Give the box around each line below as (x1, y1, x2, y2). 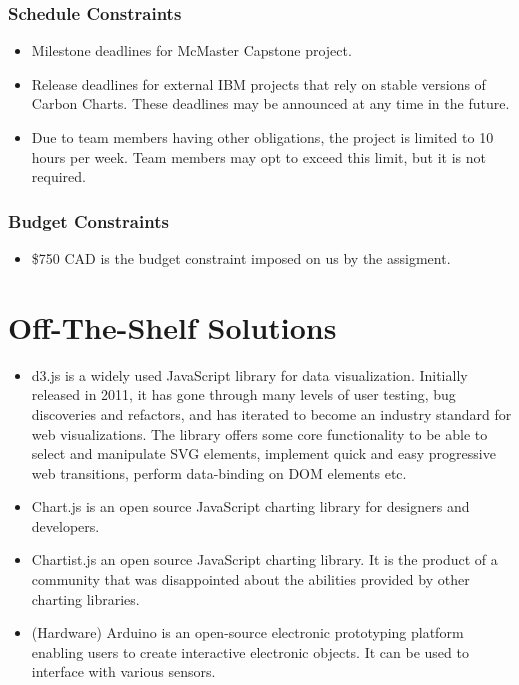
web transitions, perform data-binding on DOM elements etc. (31, 462, 407, 483)
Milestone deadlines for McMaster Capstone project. (31, 40, 352, 61)
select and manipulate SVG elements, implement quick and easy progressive (31, 443, 496, 464)
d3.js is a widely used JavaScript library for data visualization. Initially (31, 364, 468, 385)
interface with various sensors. (31, 661, 216, 682)
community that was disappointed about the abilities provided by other (31, 569, 470, 590)
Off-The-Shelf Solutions (8, 306, 337, 347)
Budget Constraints (8, 208, 169, 233)
